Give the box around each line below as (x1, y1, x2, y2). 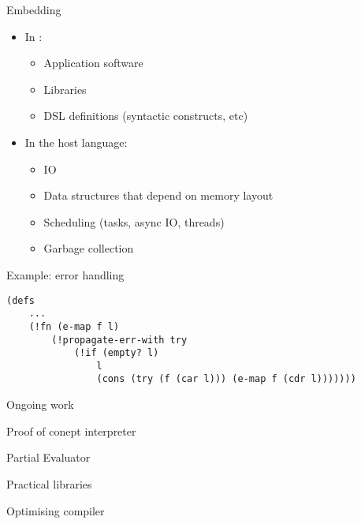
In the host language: (24, 133, 128, 150)
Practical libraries (6, 475, 92, 492)
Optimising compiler (6, 502, 105, 518)
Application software (43, 54, 143, 71)
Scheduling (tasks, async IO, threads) (43, 213, 225, 230)
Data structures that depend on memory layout (43, 187, 274, 204)
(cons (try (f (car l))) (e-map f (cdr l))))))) (96, 373, 356, 385)
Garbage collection (43, 240, 134, 256)
